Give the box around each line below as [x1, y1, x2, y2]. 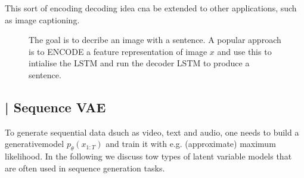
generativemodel [5, 137, 64, 150]
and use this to [217, 45, 272, 57]
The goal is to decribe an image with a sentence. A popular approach [29, 33, 281, 46]
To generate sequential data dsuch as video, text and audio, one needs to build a [5, 125, 299, 138]
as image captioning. [5, 13, 80, 26]
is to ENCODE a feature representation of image [29, 45, 207, 57]
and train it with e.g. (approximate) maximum [106, 137, 276, 150]
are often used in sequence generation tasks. [5, 161, 165, 174]
